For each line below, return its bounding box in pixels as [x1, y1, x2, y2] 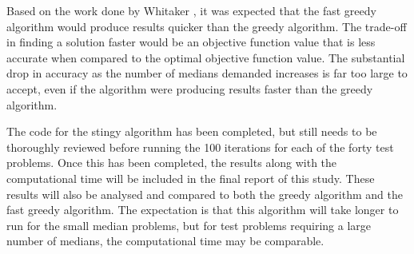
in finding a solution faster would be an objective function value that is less [6, 34, 376, 50]
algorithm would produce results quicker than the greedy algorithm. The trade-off [6, 18, 407, 34]
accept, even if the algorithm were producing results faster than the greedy [6, 80, 373, 97]
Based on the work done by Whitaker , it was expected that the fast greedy [6, 2, 376, 18]
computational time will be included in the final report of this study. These [6, 169, 375, 186]
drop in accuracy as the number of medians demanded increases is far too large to [6, 65, 408, 81]
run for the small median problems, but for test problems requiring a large [6, 216, 372, 233]
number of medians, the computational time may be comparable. [6, 232, 324, 249]
